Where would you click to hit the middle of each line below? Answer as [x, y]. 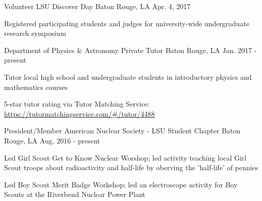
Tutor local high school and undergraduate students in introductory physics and [128, 77]
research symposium [35, 33]
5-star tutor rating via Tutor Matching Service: [77, 104]
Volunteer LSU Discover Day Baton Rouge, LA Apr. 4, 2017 [97, 6]
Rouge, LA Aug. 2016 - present [52, 140]
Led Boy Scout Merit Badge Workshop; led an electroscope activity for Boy [121, 184]
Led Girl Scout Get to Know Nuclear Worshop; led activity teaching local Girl [125, 157]
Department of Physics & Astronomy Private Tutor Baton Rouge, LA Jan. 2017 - [130, 50]
